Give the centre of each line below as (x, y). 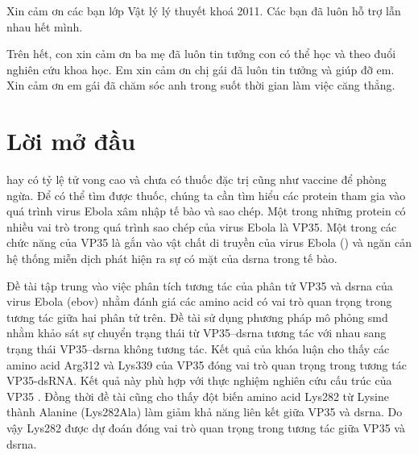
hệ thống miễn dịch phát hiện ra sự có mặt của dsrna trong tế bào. (172, 259)
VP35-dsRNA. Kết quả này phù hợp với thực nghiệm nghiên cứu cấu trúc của (199, 380)
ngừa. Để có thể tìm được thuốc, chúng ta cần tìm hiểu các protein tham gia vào (206, 195)
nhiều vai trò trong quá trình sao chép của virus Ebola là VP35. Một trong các (202, 226)
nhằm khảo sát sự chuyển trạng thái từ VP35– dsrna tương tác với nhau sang (197, 333)
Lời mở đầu (71, 141)
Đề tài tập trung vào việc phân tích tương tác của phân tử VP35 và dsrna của (200, 285)
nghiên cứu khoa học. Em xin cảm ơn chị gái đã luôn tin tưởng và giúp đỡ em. (201, 69)
